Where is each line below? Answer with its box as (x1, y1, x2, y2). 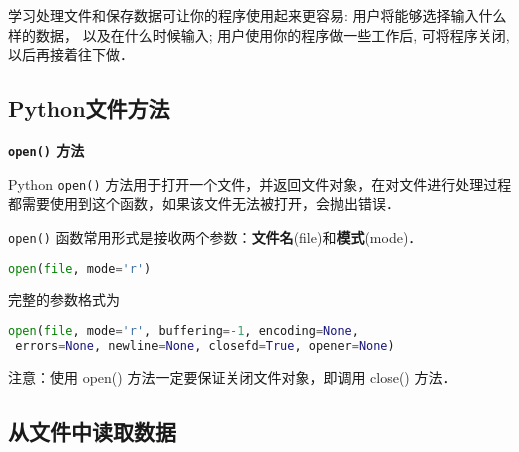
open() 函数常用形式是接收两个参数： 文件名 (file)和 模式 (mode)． (8, 226, 423, 247)
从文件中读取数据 (8, 415, 176, 446)
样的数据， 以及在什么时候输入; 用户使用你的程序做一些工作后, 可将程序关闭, (8, 24, 510, 45)
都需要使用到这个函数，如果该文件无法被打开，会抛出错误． (8, 193, 400, 214)
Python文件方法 (8, 93, 170, 124)
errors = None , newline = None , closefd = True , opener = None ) (15, 338, 395, 353)
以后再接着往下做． (8, 44, 134, 65)
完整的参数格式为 (8, 289, 120, 310)
